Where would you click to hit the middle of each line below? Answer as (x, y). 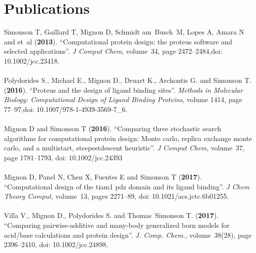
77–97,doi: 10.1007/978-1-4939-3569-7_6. (66, 109)
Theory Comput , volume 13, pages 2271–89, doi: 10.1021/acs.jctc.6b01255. (116, 196)
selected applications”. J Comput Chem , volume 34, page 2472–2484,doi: (113, 51)
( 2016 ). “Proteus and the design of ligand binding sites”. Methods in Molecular (124, 90)
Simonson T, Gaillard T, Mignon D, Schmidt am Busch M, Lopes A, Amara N (124, 32)
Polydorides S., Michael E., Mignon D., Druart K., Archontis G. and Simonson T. (128, 80)
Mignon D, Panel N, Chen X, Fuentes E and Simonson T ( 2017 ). (103, 177)
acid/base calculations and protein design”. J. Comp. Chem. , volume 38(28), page (128, 235)
